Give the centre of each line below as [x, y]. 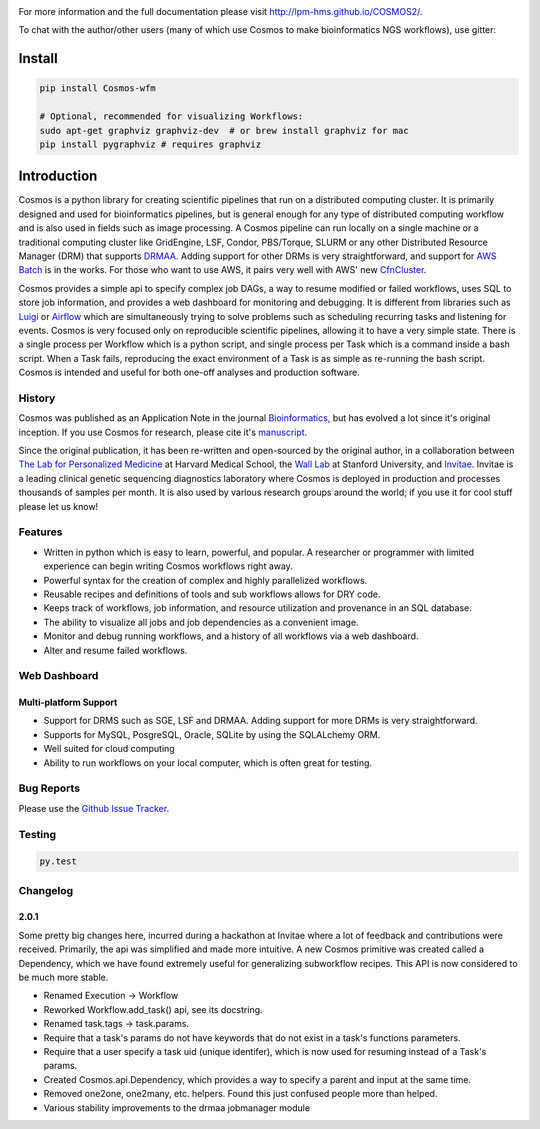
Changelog [46, 890]
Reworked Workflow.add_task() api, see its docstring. [153, 1009]
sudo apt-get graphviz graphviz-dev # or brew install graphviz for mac [224, 130]
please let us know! [58, 506]
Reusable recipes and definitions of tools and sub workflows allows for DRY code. [212, 594]
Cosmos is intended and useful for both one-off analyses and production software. [189, 372]
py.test [58, 861]
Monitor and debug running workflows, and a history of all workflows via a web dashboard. [231, 636]
